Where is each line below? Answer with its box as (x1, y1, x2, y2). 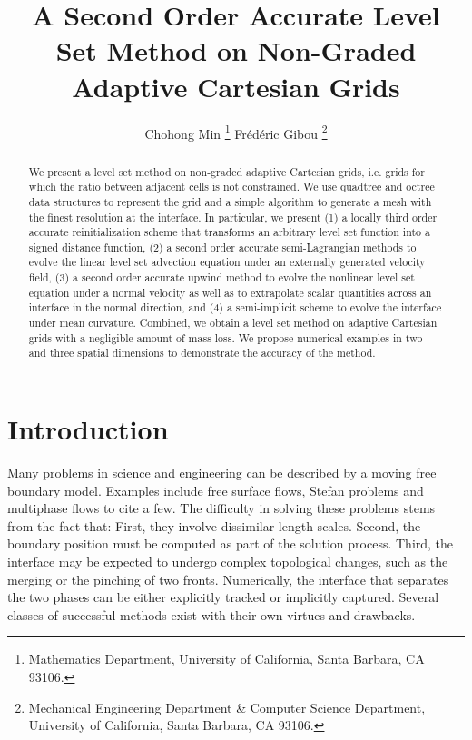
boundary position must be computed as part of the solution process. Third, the (7, 534, 454, 553)
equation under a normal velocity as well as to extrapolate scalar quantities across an (28, 284, 432, 300)
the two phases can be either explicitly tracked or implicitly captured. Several (7, 587, 439, 607)
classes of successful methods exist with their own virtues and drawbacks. (7, 605, 416, 624)
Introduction (7, 410, 169, 448)
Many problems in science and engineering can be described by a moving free (7, 463, 437, 482)
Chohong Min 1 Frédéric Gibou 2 (144, 121, 328, 143)
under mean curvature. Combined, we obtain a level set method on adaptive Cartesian (28, 315, 438, 331)
